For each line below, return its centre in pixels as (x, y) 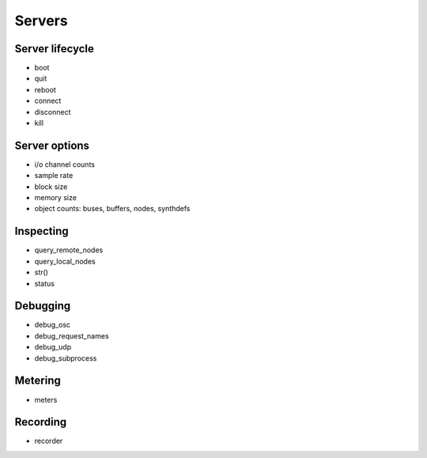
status (45, 283)
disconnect (53, 112)
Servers (41, 21)
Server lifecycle (54, 49)
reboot (45, 89)
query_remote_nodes (69, 250)
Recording (41, 422)
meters (46, 399)
